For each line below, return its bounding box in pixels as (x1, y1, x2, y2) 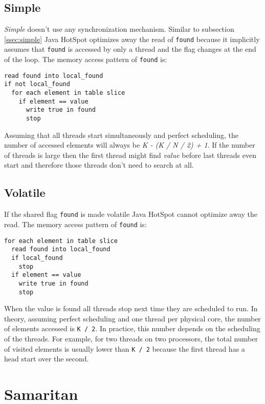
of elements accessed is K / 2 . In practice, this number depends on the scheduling (4, 323, 260, 334)
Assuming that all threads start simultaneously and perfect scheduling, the (4, 129, 239, 140)
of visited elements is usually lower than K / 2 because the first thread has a (4, 343, 245, 354)
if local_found (11, 254, 63, 261)
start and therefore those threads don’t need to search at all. (4, 159, 194, 170)
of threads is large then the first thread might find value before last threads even (4, 149, 256, 160)
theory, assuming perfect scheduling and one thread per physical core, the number (4, 313, 261, 324)
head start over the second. (4, 353, 89, 364)
